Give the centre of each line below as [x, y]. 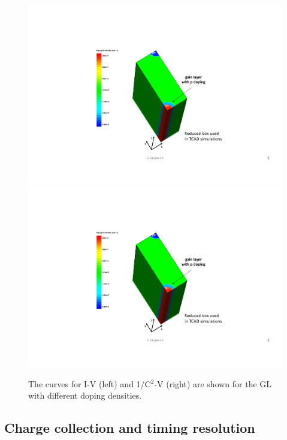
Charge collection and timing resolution [130, 428]
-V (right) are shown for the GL [213, 383]
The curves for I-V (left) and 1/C [90, 383]
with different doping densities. [85, 395]
